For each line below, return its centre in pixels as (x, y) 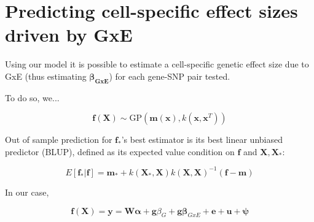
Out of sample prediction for (59, 140)
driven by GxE (69, 35)
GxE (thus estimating (46, 76)
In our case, (27, 192)
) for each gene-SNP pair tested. (170, 76)
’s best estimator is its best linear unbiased (202, 140)
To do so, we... (32, 97)
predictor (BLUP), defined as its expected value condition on (120, 151)
